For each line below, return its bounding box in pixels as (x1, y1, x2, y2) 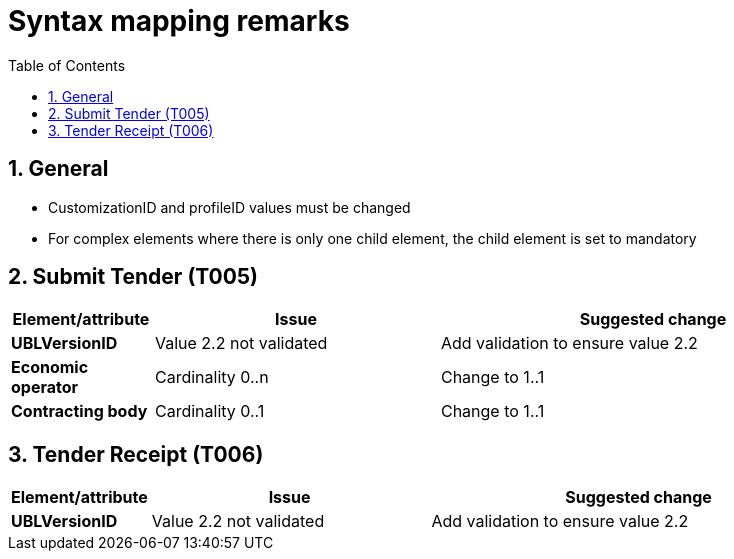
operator (11, 377, 79, 398)
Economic (11, 357, 89, 378)
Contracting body (11, 401, 148, 422)
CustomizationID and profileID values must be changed (48, 198, 411, 216)
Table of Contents (8, 56, 126, 74)
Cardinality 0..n (154, 367, 269, 388)
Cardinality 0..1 (154, 401, 265, 422)
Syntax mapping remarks (8, 4, 350, 38)
